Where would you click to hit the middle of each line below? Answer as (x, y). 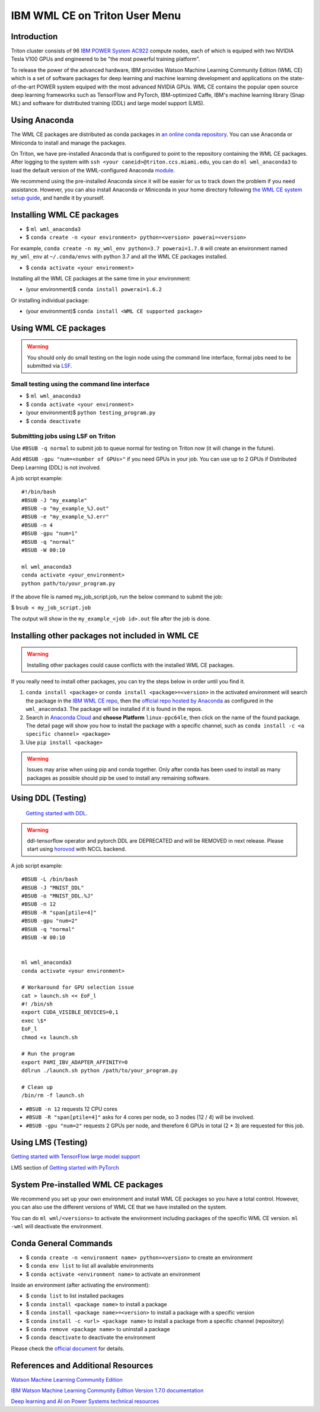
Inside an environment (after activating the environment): (81, 1285)
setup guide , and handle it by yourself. (58, 198)
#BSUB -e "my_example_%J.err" (65, 517)
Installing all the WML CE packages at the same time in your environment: (101, 278)
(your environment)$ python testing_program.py (91, 412)
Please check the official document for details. (68, 1348)
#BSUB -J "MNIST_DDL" (53, 888)
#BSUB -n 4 (37, 525)
